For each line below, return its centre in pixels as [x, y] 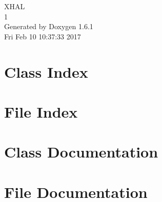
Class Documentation [81, 152]
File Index [41, 111]
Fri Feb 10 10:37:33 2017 [43, 36]
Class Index [46, 71]
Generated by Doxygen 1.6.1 [49, 26]
